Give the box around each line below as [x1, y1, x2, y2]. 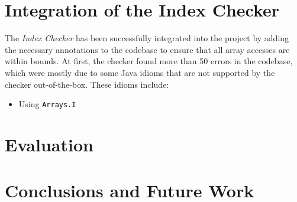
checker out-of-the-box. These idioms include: [5, 78, 169, 90]
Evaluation [5, 132, 93, 156]
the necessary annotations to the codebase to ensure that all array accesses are [5, 43, 290, 55]
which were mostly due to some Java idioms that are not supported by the [5, 66, 275, 78]
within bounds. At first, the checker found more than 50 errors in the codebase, [5, 55, 293, 67]
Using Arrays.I [18, 98, 76, 110]
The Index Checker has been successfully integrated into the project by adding [5, 32, 289, 44]
